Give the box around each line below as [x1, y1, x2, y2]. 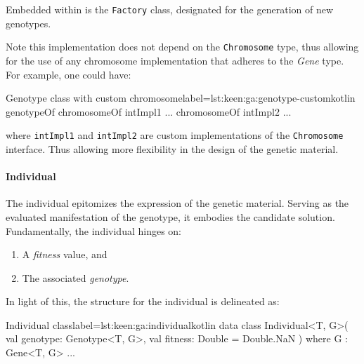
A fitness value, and [22, 247, 108, 262]
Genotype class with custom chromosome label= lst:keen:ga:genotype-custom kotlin [6, 90, 356, 105]
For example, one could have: [6, 67, 131, 81]
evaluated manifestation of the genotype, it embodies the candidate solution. [6, 209, 335, 224]
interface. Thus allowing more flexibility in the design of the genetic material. [6, 141, 339, 156]
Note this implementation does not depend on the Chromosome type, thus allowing [6, 39, 359, 54]
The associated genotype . [22, 270, 129, 285]
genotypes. [6, 15, 51, 30]
